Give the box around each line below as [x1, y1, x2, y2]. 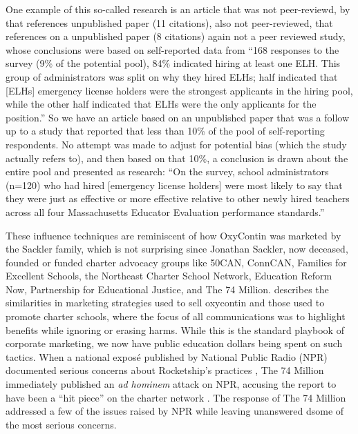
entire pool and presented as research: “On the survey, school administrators [6, 164, 329, 179]
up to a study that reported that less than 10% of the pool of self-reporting [6, 124, 325, 138]
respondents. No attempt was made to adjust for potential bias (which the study [6, 137, 347, 151]
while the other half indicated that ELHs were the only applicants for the [6, 97, 317, 111]
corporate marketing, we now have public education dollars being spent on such [6, 336, 343, 351]
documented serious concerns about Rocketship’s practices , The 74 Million [6, 363, 324, 377]
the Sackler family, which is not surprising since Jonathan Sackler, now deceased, [6, 241, 348, 256]
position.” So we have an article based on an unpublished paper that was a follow [6, 110, 350, 124]
